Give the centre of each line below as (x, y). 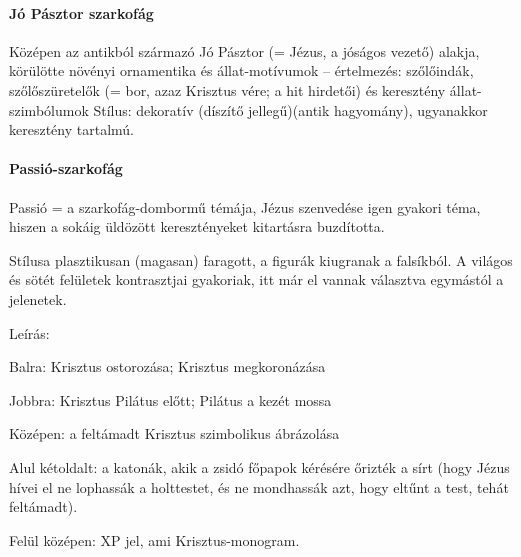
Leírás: (29, 332)
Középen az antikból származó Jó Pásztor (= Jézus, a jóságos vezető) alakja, (244, 50)
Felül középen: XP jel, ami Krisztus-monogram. (154, 539)
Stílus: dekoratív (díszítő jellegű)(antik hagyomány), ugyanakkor (290, 109)
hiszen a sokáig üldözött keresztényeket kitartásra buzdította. (197, 226)
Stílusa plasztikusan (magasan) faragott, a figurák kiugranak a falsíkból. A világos (261, 259)
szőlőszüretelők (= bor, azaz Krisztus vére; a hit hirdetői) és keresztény (227, 89)
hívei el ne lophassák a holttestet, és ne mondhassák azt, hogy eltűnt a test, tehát (259, 486)
